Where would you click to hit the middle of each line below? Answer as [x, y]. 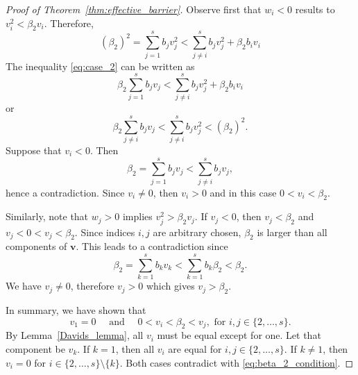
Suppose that [34, 150]
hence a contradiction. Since [65, 192]
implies [137, 216]
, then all [135, 348]
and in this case [243, 192]
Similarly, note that [47, 216]
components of [36, 246]
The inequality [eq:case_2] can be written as [100, 66]
